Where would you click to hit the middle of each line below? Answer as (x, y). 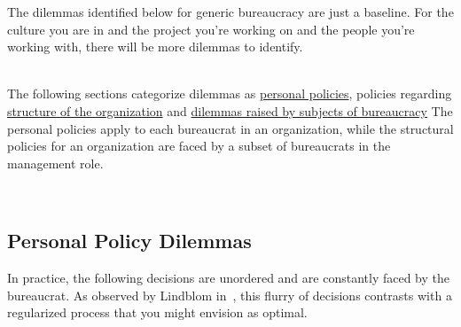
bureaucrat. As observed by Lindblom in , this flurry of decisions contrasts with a (230, 295)
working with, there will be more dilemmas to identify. (155, 47)
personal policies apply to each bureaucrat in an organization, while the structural (230, 128)
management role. (55, 163)
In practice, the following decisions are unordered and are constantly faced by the (228, 278)
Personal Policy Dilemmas (129, 241)
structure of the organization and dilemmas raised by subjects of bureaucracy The (230, 110)
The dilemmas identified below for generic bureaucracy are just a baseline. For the (230, 12)
